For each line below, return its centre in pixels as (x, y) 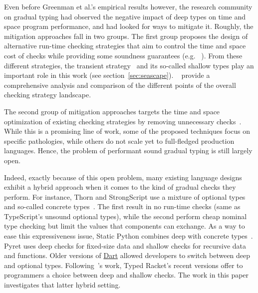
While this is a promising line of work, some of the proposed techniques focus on (127, 131)
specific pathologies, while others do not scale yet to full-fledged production (119, 141)
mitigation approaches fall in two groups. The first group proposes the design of (126, 36)
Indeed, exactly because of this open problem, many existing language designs (123, 177)
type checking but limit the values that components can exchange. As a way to (125, 226)
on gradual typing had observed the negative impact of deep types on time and (125, 16)
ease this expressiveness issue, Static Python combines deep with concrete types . (129, 236)
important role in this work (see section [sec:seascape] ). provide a (107, 75)
